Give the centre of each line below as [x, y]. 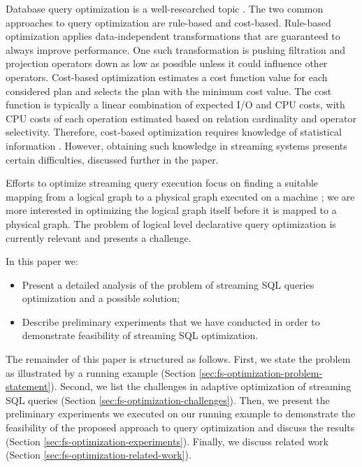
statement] [28, 386]
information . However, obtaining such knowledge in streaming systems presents [176, 145]
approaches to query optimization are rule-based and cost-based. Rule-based [168, 22]
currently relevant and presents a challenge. [99, 237]
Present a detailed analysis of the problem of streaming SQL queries [168, 284]
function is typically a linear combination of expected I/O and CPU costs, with [175, 105]
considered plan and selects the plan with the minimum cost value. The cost [169, 91]
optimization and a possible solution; [101, 298]
